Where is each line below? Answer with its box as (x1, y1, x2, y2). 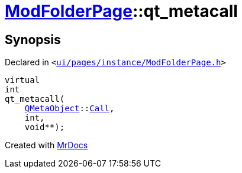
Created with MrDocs (5, 140, 88, 151)
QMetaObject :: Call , (24, 104, 115, 114)
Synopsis (5, 32, 61, 47)
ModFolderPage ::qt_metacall (5, 1, 238, 21)
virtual (5, 75, 40, 85)
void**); (24, 122, 65, 132)
